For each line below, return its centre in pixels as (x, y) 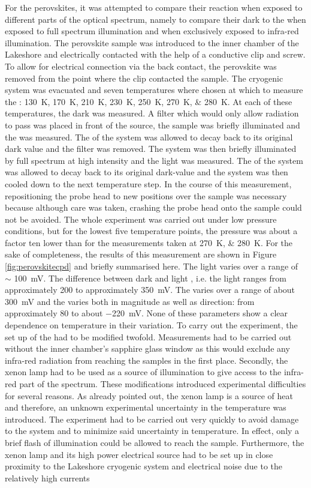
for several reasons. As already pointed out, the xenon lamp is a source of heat (149, 395)
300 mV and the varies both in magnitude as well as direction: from (130, 301)
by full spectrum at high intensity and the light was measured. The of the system (154, 160)
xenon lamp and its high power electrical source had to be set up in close (139, 454)
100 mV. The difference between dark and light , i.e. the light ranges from (150, 278)
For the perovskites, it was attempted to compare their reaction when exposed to (154, 7)
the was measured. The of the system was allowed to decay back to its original (149, 137)
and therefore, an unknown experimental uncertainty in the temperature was (146, 407)
